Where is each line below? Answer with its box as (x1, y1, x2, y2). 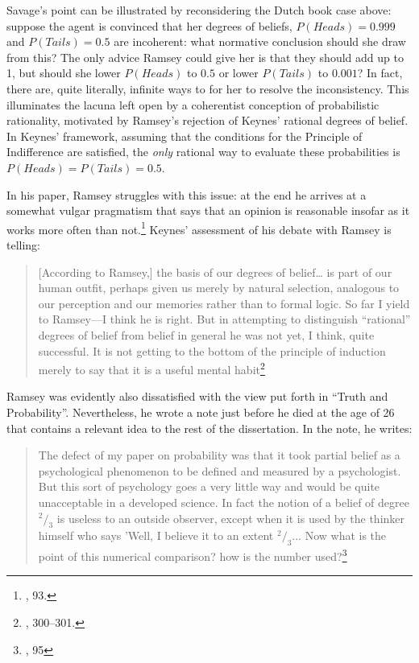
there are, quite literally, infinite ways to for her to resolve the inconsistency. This (6, 80, 409, 97)
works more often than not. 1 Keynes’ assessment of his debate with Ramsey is (6, 218, 392, 237)
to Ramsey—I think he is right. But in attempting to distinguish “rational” (38, 311, 411, 327)
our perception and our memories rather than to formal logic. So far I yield (38, 294, 410, 311)
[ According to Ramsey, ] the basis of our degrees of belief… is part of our (38, 263, 392, 280)
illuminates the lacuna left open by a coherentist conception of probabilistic (6, 96, 380, 113)
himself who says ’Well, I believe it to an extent (38, 527, 274, 544)
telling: (6, 236, 41, 253)
